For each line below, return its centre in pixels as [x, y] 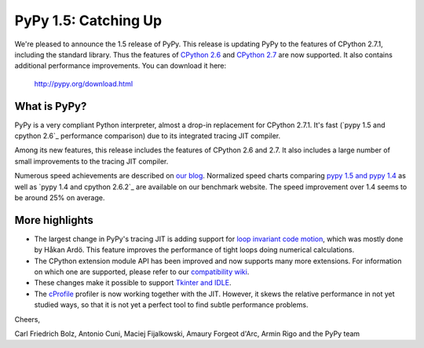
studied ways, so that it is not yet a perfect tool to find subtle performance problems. [171, 305]
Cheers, [27, 319]
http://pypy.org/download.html [84, 83]
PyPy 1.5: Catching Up [88, 20]
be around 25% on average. [60, 197]
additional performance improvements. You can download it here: [121, 66]
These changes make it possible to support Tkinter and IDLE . [133, 283]
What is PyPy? [51, 106]
